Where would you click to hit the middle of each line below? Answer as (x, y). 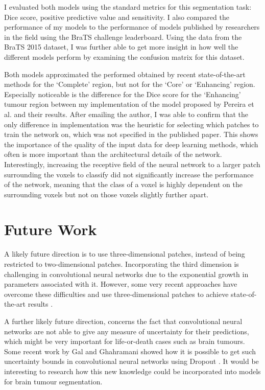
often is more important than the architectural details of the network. (113, 154)
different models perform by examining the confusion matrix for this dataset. (124, 56)
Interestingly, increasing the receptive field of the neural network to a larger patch (132, 164)
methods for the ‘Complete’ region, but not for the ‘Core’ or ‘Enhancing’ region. (130, 84)
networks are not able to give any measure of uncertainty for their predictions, (127, 331)
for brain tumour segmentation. (53, 381)
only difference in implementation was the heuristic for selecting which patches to (131, 124)
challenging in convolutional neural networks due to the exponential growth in (126, 274)
